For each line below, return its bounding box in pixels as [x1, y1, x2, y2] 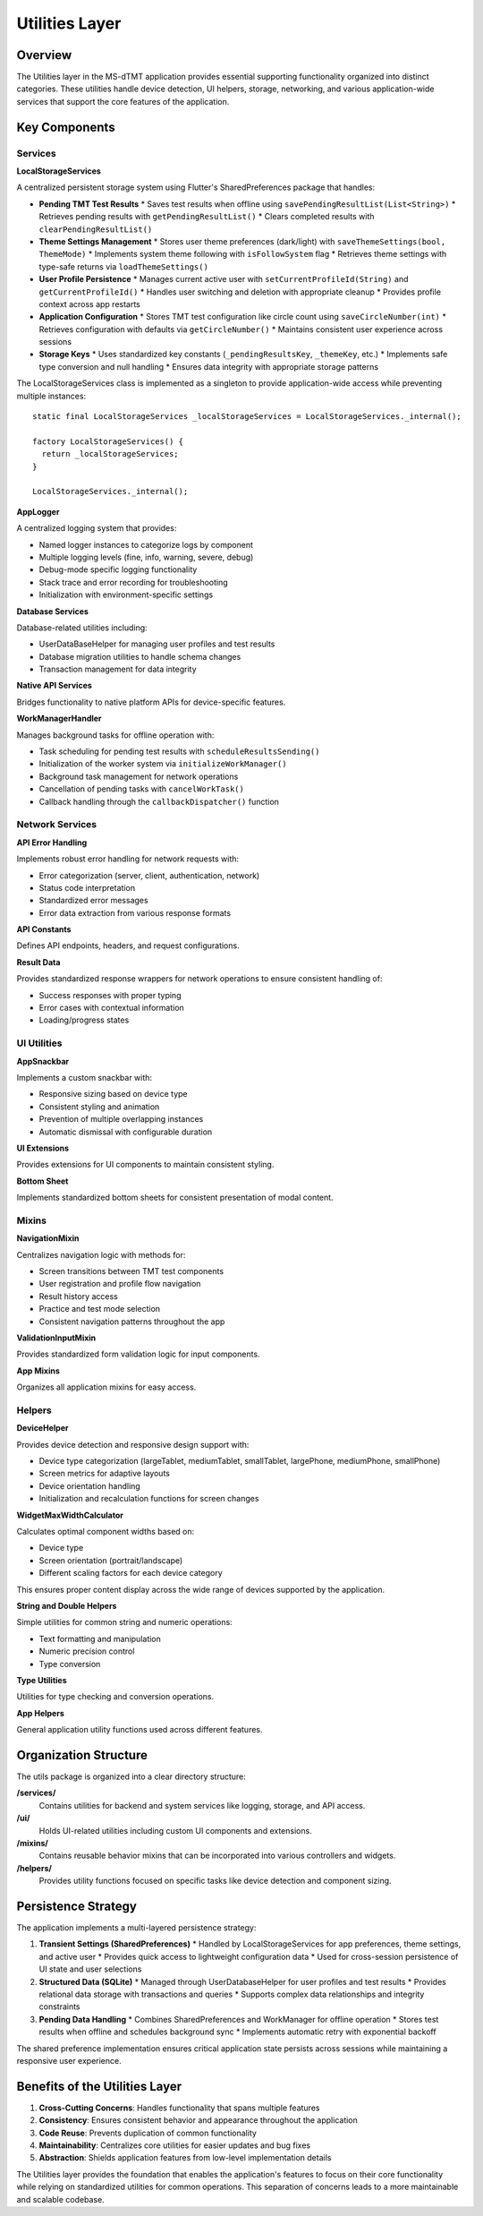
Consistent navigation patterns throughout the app [38, 1316, 225, 1327]
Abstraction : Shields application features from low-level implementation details [38, 2152, 332, 2163]
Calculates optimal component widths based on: [16, 1526, 195, 1536]
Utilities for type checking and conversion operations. [16, 1691, 215, 1702]
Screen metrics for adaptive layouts [38, 1468, 170, 1479]
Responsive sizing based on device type [38, 1089, 188, 1099]
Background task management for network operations [38, 771, 239, 782]
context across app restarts [38, 298, 140, 309]
